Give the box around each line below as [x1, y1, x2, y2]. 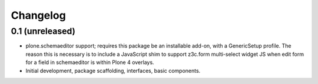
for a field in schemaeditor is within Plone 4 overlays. [25, 59, 154, 66]
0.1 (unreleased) [11, 26, 76, 36]
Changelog [11, 9, 66, 22]
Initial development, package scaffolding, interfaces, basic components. [25, 67, 201, 74]
